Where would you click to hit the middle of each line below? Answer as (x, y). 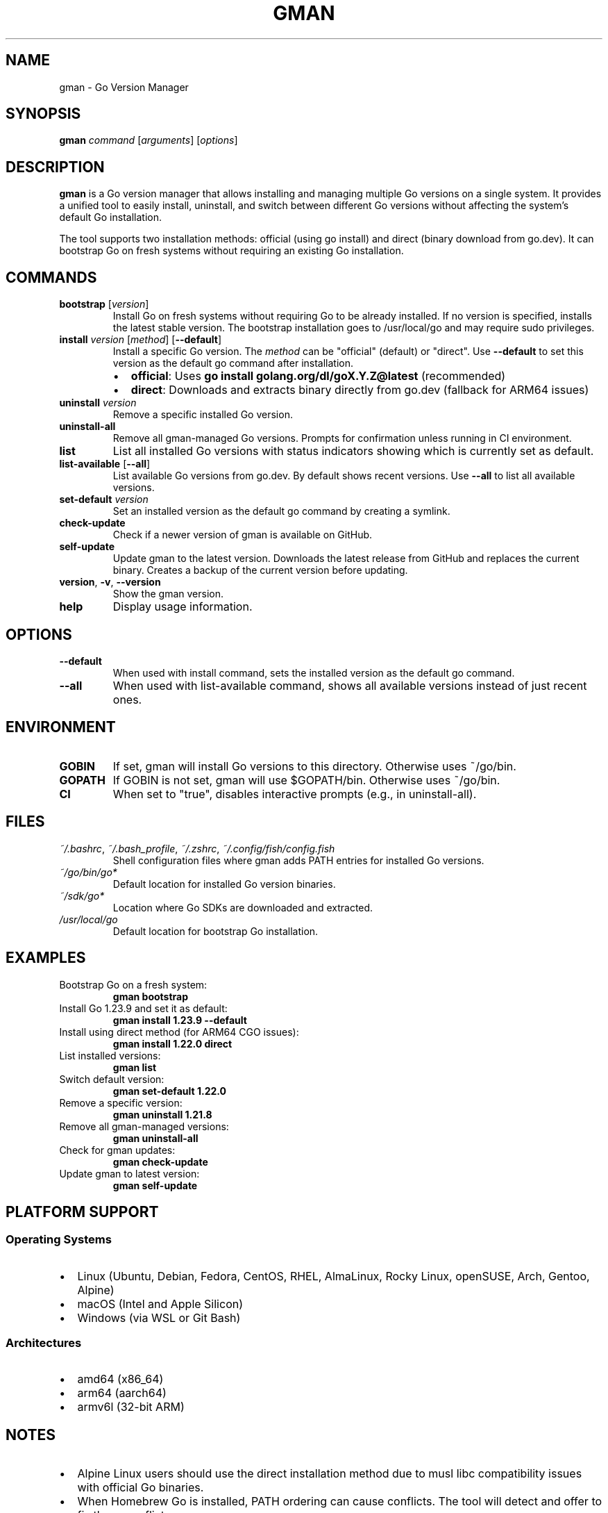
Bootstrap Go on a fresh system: (133, 984)
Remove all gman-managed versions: (144, 1126)
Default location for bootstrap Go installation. (216, 931)
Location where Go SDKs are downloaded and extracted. (243, 907)
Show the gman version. (168, 594)
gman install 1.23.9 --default (180, 1020)
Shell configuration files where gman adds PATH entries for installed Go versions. (298, 860)
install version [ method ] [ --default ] (141, 340)
